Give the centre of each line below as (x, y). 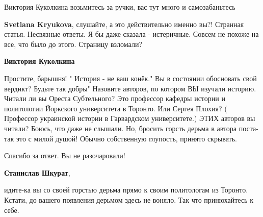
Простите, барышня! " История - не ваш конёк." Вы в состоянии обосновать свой (130, 78)
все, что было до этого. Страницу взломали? (73, 44)
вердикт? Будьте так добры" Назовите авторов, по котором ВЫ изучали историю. (130, 88)
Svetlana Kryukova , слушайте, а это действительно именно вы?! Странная (124, 24)
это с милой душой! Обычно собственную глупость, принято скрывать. (126, 138)
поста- (248, 128)
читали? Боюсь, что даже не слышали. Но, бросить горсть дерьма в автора (121, 128)
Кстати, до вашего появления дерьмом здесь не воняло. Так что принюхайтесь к (129, 199)
